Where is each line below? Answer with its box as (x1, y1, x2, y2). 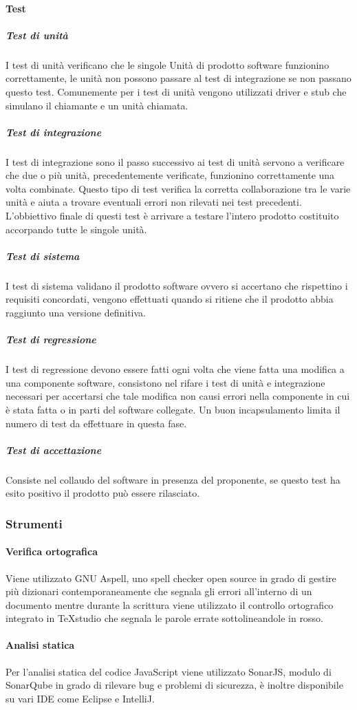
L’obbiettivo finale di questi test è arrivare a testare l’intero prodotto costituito (6, 208, 339, 223)
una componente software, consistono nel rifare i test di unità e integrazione (6, 375, 325, 389)
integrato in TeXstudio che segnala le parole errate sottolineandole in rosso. (6, 611, 323, 625)
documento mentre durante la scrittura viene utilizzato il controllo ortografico (6, 597, 334, 612)
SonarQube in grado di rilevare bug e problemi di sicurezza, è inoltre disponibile (6, 678, 343, 692)
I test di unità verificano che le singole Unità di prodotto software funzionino (6, 57, 329, 72)
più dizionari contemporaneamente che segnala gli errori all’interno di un (6, 584, 312, 599)
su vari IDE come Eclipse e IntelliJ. (6, 691, 155, 705)
